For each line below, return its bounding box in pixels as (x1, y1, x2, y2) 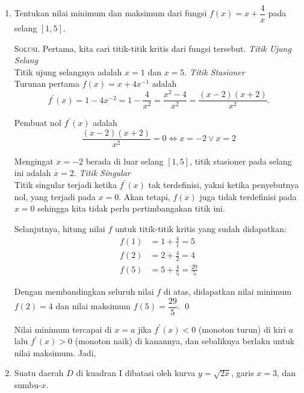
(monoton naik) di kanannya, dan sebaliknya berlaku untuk (75, 335, 295, 347)
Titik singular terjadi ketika (14, 178, 117, 191)
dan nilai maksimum (55, 300, 131, 312)
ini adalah (14, 166, 51, 179)
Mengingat (14, 154, 54, 167)
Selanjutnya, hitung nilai (14, 222, 105, 234)
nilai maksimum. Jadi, (14, 346, 96, 359)
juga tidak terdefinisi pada (199, 190, 297, 203)
